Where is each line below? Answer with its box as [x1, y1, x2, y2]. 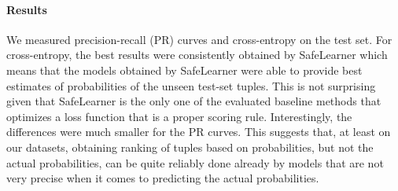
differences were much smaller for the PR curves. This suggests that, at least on [6, 123, 391, 140]
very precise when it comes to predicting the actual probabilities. [6, 170, 319, 186]
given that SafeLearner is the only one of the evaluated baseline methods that [6, 93, 381, 109]
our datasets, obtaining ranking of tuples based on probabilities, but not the [6, 138, 374, 155]
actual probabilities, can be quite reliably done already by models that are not [6, 154, 384, 171]
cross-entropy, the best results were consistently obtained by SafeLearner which [6, 46, 388, 63]
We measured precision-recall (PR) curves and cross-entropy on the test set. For [6, 31, 392, 47]
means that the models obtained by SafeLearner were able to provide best [6, 61, 363, 78]
